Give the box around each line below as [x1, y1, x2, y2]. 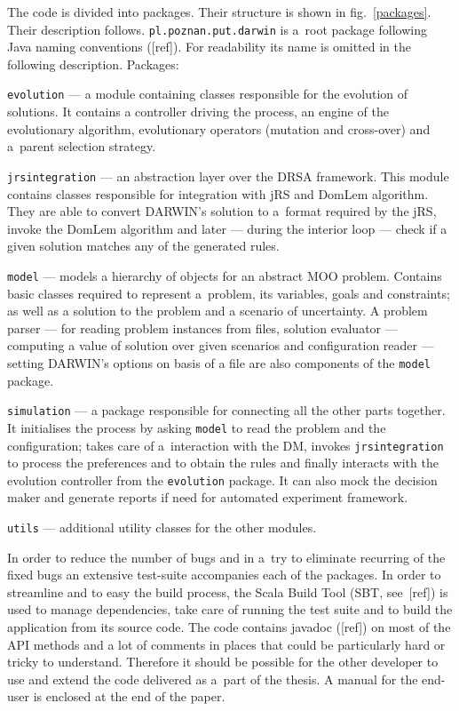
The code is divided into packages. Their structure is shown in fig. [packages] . [7, 3, 431, 20]
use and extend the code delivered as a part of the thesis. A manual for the [7, 669, 418, 688]
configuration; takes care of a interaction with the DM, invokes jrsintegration [7, 435, 444, 454]
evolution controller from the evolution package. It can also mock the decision [7, 470, 438, 489]
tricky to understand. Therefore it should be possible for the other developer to [7, 652, 439, 671]
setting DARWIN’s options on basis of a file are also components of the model [7, 353, 431, 371]
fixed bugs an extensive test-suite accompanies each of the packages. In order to [7, 565, 441, 584]
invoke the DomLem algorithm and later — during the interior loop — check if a [7, 219, 447, 237]
